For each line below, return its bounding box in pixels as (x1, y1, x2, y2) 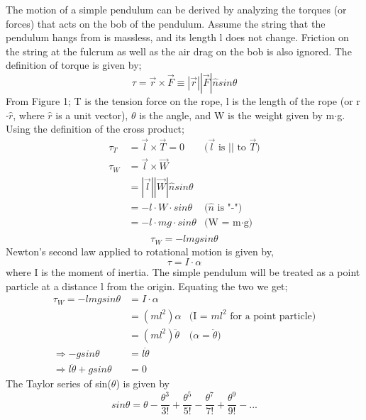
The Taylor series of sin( (6, 376, 111, 391)
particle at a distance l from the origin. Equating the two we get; (6, 278, 288, 293)
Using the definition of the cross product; (6, 121, 184, 136)
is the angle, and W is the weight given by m (139, 107, 335, 122)
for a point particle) (230, 311, 316, 321)
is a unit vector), (55, 107, 128, 122)
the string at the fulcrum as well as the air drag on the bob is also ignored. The (6, 43, 352, 58)
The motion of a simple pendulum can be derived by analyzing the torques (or (6, 2, 347, 16)
